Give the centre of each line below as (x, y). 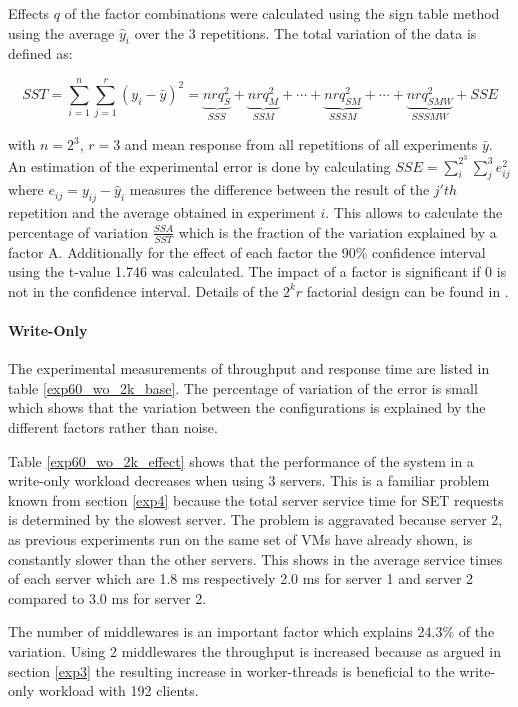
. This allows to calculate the (414, 212)
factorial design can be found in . (407, 290)
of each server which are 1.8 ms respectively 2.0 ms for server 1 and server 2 (241, 578)
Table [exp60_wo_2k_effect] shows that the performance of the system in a (241, 460)
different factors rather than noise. (113, 427)
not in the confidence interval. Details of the (143, 290)
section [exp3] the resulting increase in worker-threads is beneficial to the (231, 670)
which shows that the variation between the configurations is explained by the (247, 407)
